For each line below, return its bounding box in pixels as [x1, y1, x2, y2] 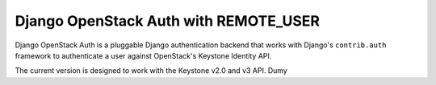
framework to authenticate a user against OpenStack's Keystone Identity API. [15, 51, 272, 60]
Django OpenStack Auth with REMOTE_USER [15, 12, 321, 30]
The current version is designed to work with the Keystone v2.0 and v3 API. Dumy [15, 66, 288, 75]
